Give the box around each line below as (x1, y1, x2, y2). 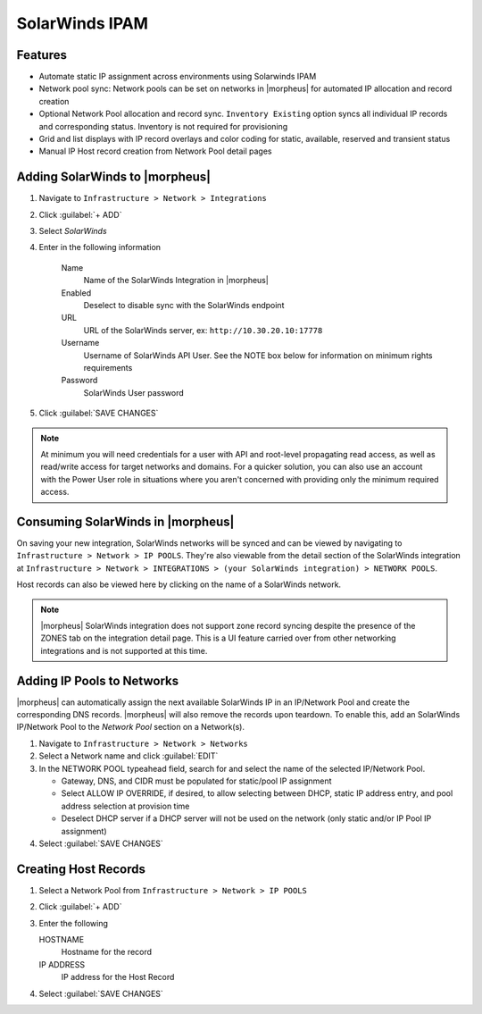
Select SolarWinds (38, 226, 107, 237)
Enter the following (38, 918, 109, 928)
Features (16, 47, 67, 63)
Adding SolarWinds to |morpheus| (16, 170, 212, 185)
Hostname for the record (61, 947, 152, 958)
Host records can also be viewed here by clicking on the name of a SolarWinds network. (16, 579, 342, 590)
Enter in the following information (38, 242, 161, 253)
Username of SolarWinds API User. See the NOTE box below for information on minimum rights (83, 349, 433, 361)
